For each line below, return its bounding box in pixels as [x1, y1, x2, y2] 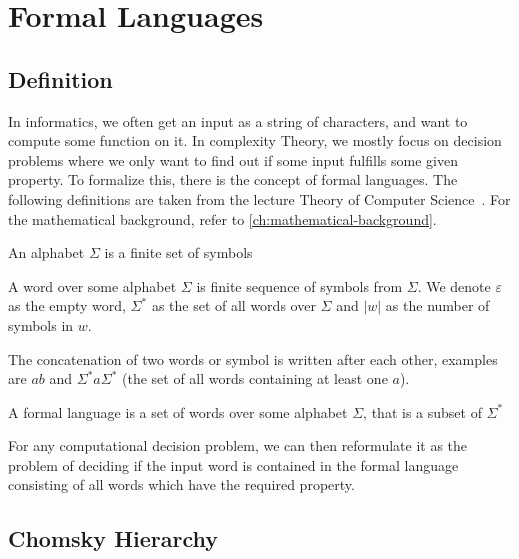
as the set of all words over [151, 295, 316, 316]
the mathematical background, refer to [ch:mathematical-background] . [8, 208, 437, 229]
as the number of [385, 295, 490, 316]
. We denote [417, 275, 491, 296]
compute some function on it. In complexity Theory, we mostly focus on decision [8, 130, 502, 151]
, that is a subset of [363, 401, 482, 422]
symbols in [8, 314, 74, 335]
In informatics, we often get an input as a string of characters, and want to [8, 110, 468, 131]
